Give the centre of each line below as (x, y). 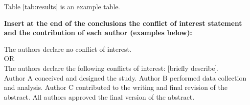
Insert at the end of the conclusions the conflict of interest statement (123, 23)
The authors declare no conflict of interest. (68, 49)
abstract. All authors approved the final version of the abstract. (99, 96)
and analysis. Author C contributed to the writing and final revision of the (116, 87)
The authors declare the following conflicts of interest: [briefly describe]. (112, 68)
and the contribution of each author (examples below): (98, 32)
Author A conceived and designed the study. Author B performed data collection (125, 77)
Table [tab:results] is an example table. (62, 6)
